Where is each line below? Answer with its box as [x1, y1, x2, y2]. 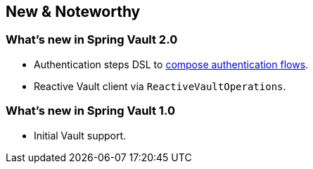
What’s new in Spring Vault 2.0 [6, 32, 178, 47]
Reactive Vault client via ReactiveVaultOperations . [34, 80, 286, 92]
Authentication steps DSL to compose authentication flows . [34, 58, 309, 70]
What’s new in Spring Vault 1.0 [6, 104, 175, 118]
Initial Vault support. [34, 129, 127, 142]
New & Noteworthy [6, 3, 141, 20]
